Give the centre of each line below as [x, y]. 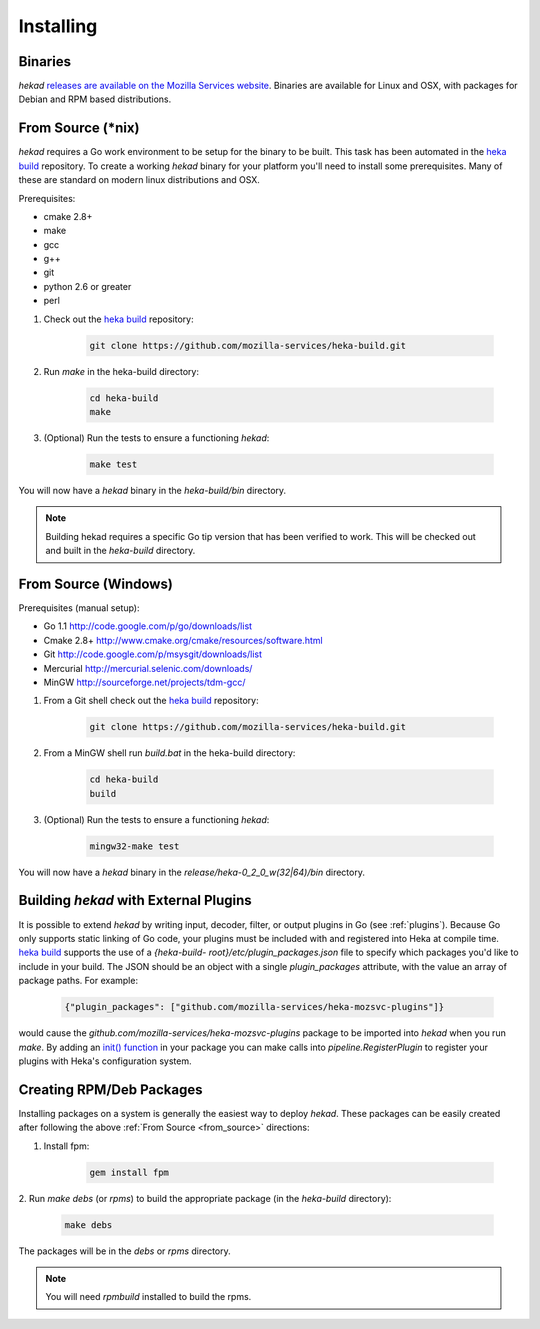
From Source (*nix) [79, 128]
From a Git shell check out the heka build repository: [151, 701]
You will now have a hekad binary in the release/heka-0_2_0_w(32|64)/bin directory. [191, 872]
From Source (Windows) [96, 583]
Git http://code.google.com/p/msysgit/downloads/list [153, 654]
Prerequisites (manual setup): [79, 608]
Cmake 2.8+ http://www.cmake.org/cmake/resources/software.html [183, 640]
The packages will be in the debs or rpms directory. [125, 1251]
